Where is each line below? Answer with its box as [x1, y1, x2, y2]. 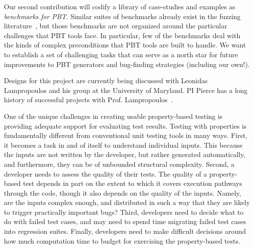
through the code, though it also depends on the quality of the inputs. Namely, [4, 187, 241, 198]
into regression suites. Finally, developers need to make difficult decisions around [4, 226, 246, 236]
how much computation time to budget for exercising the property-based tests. [4, 235, 240, 246]
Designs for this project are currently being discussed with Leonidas [4, 75, 208, 86]
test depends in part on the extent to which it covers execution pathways [23, 178, 242, 188]
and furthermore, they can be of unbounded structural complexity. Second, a [4, 158, 235, 169]
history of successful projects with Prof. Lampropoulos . [4, 94, 173, 105]
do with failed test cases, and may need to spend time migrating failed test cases [4, 216, 247, 226]
